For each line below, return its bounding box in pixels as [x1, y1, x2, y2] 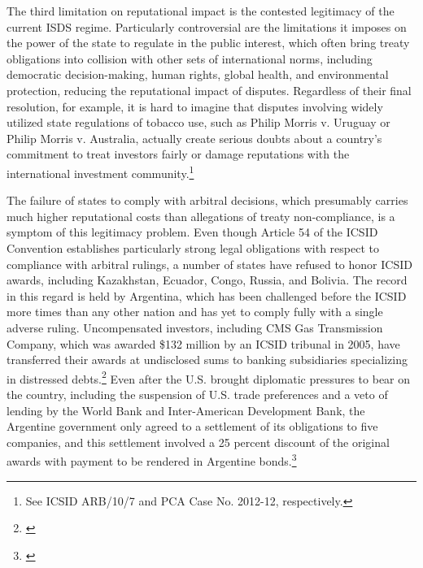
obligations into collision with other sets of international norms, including [7, 50, 373, 67]
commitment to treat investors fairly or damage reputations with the [7, 145, 350, 163]
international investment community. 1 [7, 162, 194, 181]
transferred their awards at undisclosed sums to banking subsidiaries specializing [7, 351, 408, 368]
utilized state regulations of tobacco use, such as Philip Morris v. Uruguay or [7, 114, 390, 131]
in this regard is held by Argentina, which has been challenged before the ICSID [7, 287, 407, 304]
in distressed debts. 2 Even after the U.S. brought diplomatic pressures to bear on [7, 367, 411, 387]
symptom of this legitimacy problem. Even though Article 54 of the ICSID [7, 223, 378, 241]
